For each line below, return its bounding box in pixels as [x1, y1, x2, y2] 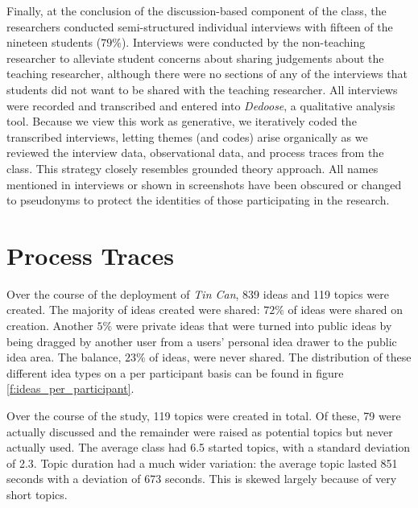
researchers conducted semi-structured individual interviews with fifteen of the [6, 18, 393, 35]
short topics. [6, 485, 68, 502]
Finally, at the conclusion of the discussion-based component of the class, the [6, 2, 387, 19]
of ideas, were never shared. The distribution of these [149, 349, 412, 366]
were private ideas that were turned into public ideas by [115, 317, 392, 334]
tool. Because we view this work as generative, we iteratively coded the [6, 113, 357, 130]
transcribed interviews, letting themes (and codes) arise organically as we [6, 128, 368, 145]
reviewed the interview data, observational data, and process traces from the [6, 144, 384, 161]
